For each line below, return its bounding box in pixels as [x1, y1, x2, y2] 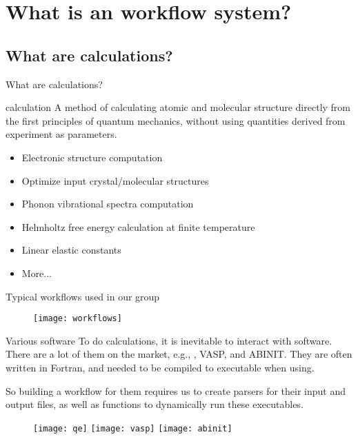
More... [21, 265, 52, 280]
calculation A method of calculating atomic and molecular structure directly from [6, 100, 351, 114]
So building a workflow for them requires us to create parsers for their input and [6, 383, 346, 398]
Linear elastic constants [21, 243, 121, 257]
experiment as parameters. [6, 127, 117, 141]
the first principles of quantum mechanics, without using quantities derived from [6, 113, 346, 127]
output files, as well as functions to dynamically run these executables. [6, 397, 304, 411]
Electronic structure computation [21, 150, 163, 164]
